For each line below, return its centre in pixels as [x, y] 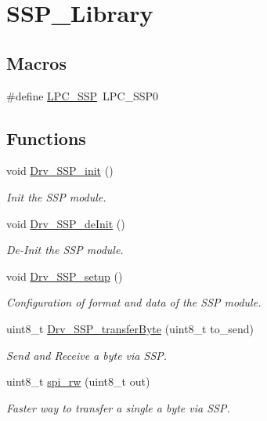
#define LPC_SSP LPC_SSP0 [83, 95]
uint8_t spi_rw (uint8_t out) [78, 381]
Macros [36, 62]
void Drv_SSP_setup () [65, 276]
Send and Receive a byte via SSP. [87, 355]
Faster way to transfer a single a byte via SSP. [118, 407]
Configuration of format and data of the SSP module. [134, 302]
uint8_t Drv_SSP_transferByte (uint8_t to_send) [130, 328]
